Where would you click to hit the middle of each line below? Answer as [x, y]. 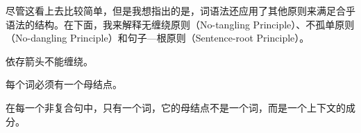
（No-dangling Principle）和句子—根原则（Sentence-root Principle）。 [158, 38]
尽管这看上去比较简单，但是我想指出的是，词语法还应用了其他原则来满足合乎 [180, 10]
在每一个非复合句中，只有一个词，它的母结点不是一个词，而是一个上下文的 [176, 107]
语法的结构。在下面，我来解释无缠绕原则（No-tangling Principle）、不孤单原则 [180, 24]
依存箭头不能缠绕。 [49, 61]
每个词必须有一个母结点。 [64, 84]
